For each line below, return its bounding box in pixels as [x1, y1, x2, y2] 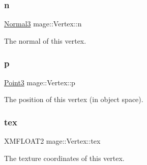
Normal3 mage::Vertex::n [4, 18, 82, 29]
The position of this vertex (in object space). [4, 94, 143, 105]
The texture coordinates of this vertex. [4, 152, 125, 163]
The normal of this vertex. [4, 35, 86, 46]
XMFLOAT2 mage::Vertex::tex [4, 136, 101, 146]
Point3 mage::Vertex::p [4, 77, 75, 87]
